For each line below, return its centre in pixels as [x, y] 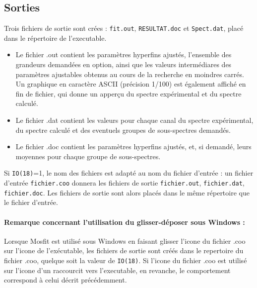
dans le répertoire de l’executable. [55, 38]
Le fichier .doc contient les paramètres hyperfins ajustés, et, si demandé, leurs [133, 146]
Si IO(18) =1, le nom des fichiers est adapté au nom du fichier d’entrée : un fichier [129, 173]
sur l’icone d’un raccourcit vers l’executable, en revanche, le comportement [117, 270]
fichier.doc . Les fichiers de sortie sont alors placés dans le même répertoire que [127, 192]
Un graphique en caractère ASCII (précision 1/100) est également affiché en [131, 84]
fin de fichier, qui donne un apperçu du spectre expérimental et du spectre [128, 93]
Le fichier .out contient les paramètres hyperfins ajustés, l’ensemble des [124, 54]
